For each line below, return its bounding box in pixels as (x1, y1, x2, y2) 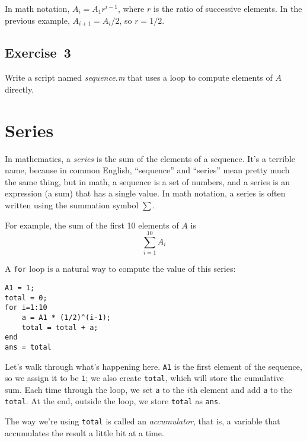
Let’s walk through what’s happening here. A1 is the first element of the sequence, (5, 360, 302, 372)
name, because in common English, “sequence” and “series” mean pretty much (5, 164, 290, 176)
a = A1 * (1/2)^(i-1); (21, 313, 111, 322)
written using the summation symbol (5, 198, 139, 211)
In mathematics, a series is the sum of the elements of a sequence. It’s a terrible (5, 152, 296, 164)
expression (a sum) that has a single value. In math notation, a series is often (5, 187, 286, 199)
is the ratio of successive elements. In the (153, 2, 302, 14)
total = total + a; (21, 323, 98, 332)
